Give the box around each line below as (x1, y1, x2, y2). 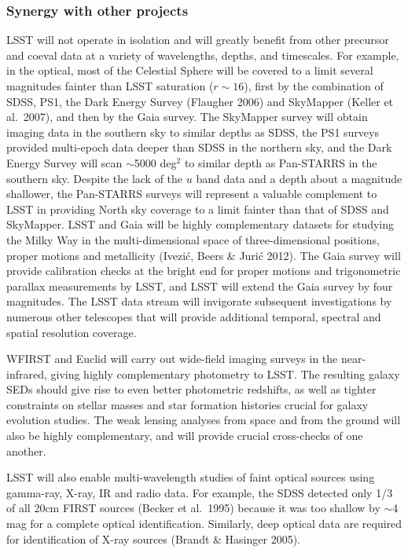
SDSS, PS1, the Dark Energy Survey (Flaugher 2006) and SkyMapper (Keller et (6, 93, 394, 109)
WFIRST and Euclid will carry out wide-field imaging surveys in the (6, 350, 338, 367)
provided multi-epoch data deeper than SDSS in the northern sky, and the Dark (6, 139, 392, 156)
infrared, (6, 365, 47, 382)
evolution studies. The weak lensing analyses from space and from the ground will (6, 412, 401, 428)
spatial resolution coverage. (6, 324, 137, 340)
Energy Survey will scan (6, 154, 123, 170)
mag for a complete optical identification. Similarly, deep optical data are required (6, 515, 402, 532)
